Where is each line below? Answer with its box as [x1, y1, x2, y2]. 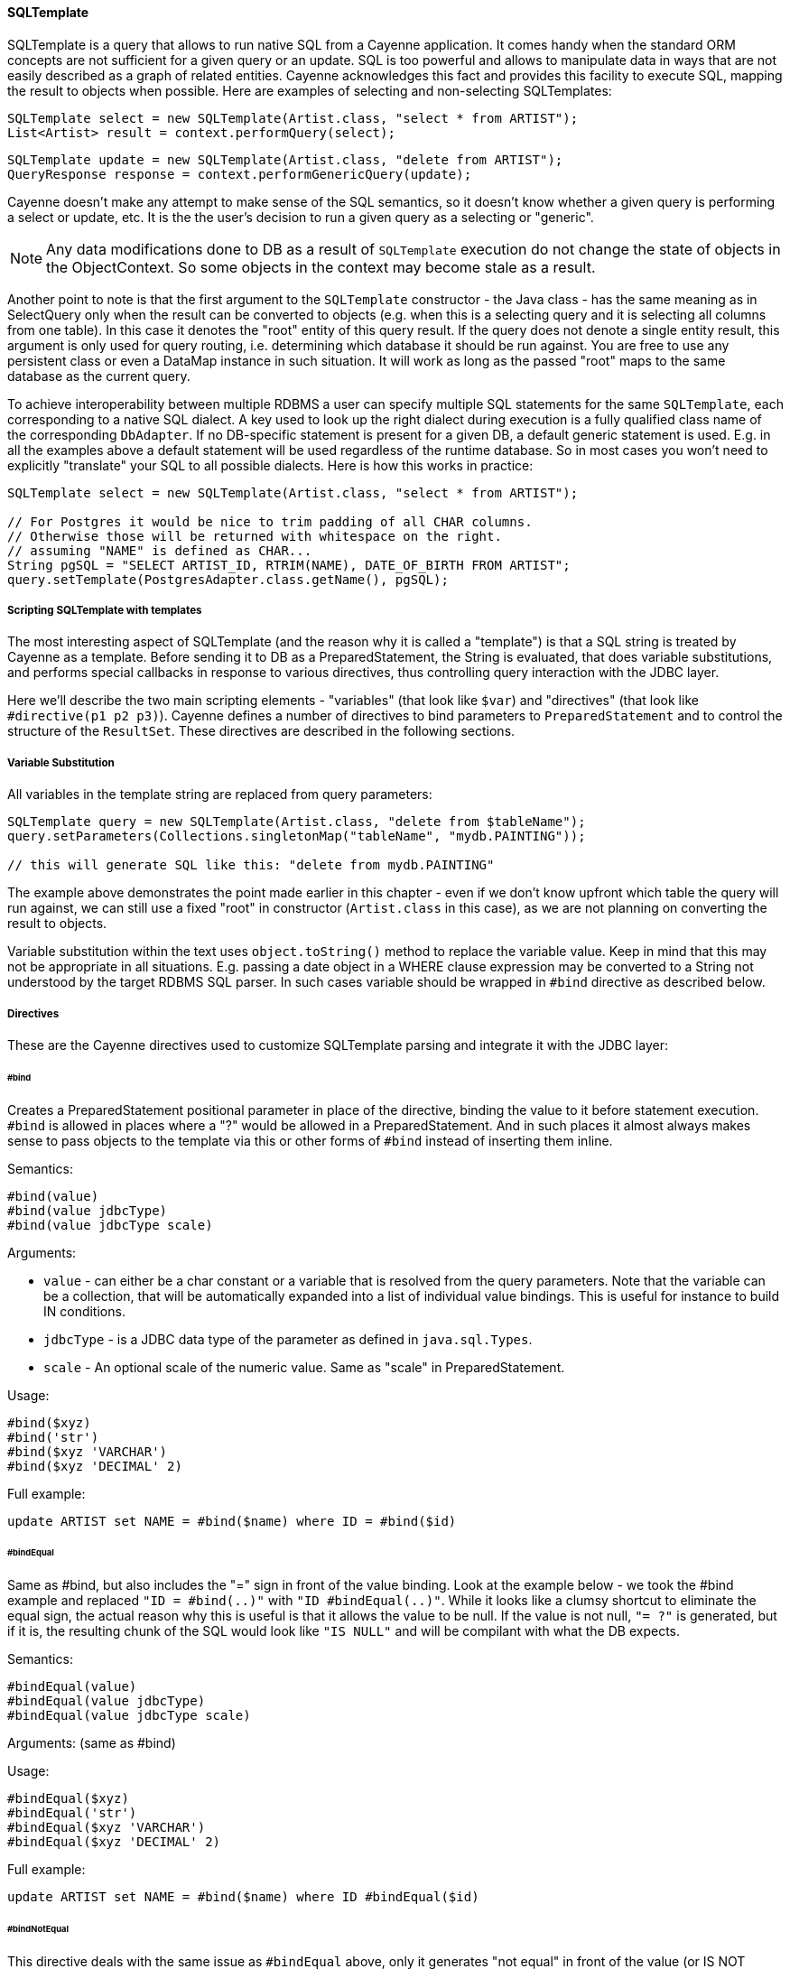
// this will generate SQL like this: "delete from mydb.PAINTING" [7, 858, 495, 873]
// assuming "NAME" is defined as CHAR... [7, 543, 312, 558]
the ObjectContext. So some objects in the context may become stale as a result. [46, 257, 596, 276]
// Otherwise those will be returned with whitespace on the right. [7, 528, 502, 543]
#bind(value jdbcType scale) [7, 1217, 213, 1232]
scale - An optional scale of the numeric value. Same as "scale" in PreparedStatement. [43, 1359, 565, 1375]
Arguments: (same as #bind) [7, 1735, 176, 1751]
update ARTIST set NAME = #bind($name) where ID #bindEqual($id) [7, 1890, 479, 1905]
